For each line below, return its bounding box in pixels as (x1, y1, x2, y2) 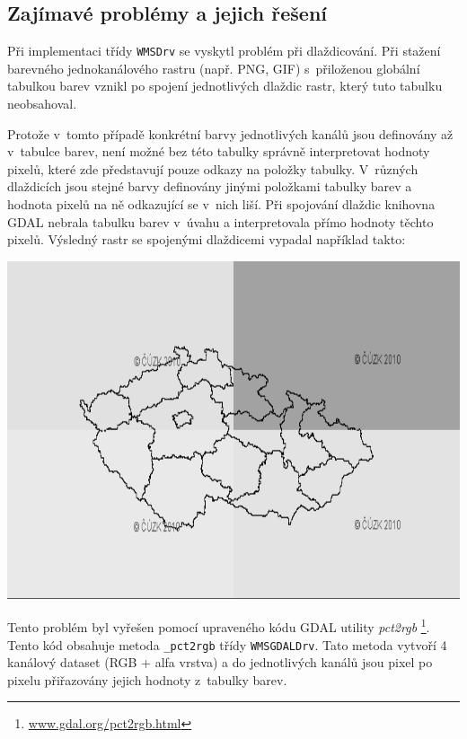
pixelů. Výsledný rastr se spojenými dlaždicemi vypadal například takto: (7, 230, 406, 249)
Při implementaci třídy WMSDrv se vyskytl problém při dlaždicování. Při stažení (7, 41, 441, 60)
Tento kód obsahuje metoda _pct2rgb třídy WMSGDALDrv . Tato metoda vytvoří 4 (7, 635, 447, 654)
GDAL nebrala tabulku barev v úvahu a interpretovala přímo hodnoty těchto (7, 212, 434, 231)
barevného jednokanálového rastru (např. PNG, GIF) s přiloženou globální (7, 58, 420, 77)
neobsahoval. (7, 94, 77, 113)
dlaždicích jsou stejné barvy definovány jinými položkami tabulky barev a (7, 177, 412, 196)
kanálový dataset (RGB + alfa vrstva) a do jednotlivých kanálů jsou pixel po (7, 653, 433, 672)
